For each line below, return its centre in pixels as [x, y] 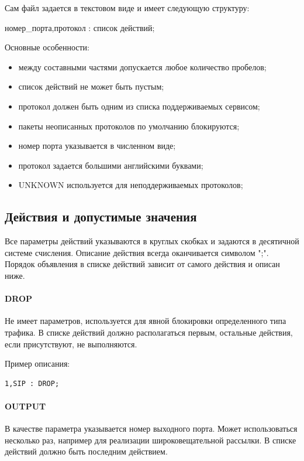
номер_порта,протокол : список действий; [80, 27]
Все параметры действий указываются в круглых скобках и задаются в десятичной [152, 241]
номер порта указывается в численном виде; [97, 146]
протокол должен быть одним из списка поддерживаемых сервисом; [139, 106]
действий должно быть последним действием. [86, 451]
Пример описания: [37, 363]
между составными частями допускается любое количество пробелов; [142, 66]
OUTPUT [25, 406]
